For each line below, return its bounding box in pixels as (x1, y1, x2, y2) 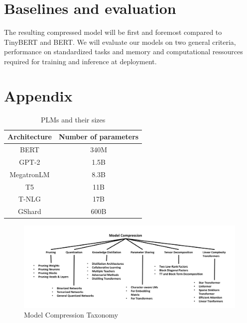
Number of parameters (58, 131, 139, 142)
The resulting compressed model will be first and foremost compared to (4, 27, 222, 37)
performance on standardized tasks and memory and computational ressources (4, 46, 243, 57)
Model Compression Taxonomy (24, 310, 119, 320)
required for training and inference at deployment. (4, 56, 157, 66)
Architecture (7, 131, 52, 142)
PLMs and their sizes (40, 114, 106, 124)
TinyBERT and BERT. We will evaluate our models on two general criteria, (4, 36, 236, 47)
